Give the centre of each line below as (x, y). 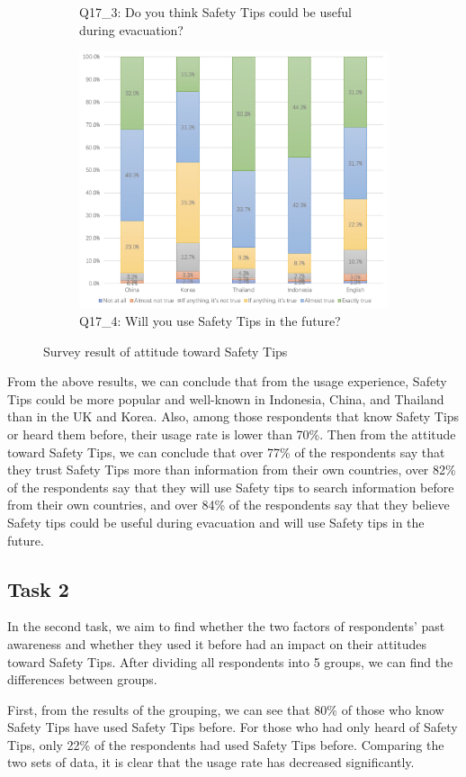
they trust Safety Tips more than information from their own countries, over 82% (232, 470)
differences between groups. (82, 679)
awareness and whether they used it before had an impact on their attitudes (217, 643)
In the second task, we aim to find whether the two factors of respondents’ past (226, 626)
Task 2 (38, 588)
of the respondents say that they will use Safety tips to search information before (231, 487)
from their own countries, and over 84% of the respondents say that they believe (229, 505)
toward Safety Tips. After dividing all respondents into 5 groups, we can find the (230, 661)
